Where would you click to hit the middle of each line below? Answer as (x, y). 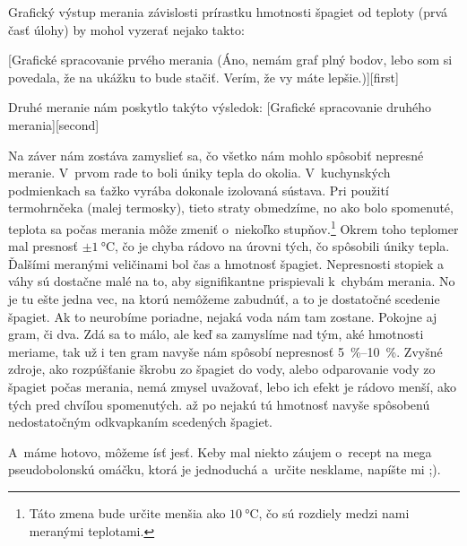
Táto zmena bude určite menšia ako (127, 512)
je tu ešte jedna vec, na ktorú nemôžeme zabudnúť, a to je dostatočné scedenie (224, 298)
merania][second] (54, 124)
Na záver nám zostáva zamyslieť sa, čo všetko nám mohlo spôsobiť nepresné (216, 155)
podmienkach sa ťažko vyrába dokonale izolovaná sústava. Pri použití (199, 190)
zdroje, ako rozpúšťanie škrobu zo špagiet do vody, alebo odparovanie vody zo (222, 369)
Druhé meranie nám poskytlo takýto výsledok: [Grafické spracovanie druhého (220, 107)
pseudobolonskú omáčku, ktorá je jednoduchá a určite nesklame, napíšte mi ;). (225, 469)
